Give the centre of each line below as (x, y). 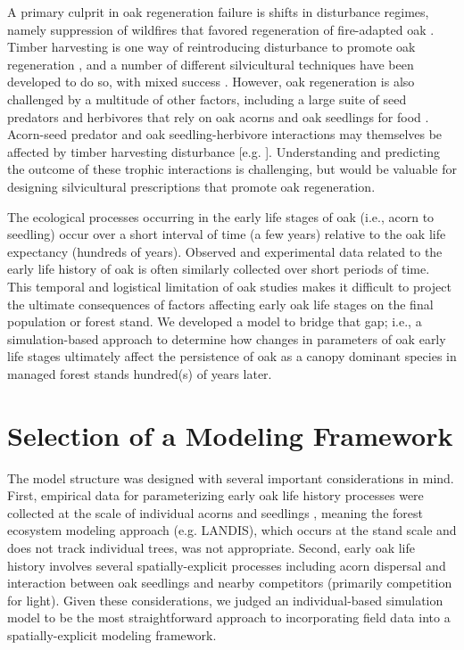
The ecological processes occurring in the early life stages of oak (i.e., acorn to (221, 216)
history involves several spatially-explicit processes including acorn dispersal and (227, 565)
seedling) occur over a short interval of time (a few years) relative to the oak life (227, 234)
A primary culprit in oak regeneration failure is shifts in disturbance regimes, (218, 12)
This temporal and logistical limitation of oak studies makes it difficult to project (229, 286)
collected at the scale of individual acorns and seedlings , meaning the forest (215, 512)
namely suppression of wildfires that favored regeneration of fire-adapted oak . (221, 29)
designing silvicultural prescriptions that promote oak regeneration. (191, 186)
